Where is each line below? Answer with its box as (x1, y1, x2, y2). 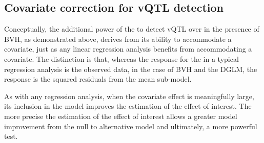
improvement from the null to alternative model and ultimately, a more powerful (4, 121, 257, 131)
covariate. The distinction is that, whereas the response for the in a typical (4, 53, 239, 64)
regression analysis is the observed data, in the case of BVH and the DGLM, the (4, 63, 257, 74)
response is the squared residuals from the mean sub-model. (4, 74, 192, 84)
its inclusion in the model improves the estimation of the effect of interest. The (4, 101, 252, 111)
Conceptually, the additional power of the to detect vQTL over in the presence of (4, 23, 259, 34)
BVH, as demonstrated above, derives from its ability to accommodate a (4, 33, 232, 44)
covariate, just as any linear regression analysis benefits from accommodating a (4, 43, 252, 54)
